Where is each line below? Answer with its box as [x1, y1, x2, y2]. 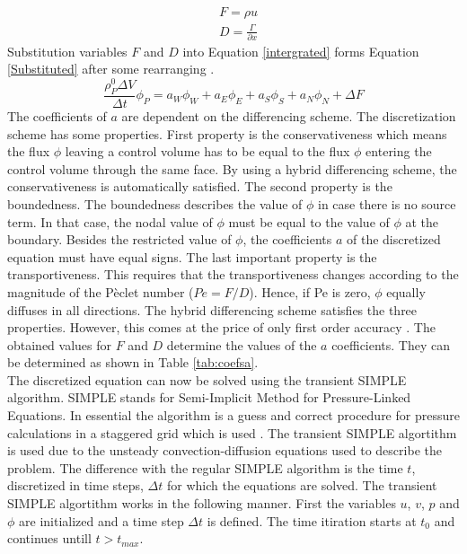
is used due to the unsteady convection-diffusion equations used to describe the [7, 441, 442, 460]
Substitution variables [7, 41, 128, 60]
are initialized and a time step [19, 511, 184, 530]
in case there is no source [318, 194, 456, 213]
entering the [366, 142, 432, 161]
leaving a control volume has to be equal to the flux [65, 142, 350, 161]
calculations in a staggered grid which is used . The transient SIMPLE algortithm [7, 423, 457, 442]
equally [386, 282, 426, 301]
